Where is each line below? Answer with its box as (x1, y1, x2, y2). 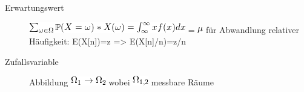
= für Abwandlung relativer (188, 23, 300, 35)
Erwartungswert (5, 1, 64, 13)
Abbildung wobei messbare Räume (29, 76, 214, 88)
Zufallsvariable (5, 55, 59, 67)
